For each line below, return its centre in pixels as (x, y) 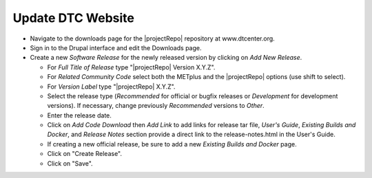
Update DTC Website (73, 18)
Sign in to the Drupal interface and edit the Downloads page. (116, 47)
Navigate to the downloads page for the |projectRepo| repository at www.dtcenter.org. (152, 38)
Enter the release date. (79, 115)
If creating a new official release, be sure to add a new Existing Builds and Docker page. (172, 144)
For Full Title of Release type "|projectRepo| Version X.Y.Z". (131, 67)
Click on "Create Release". (84, 154)
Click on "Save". (70, 163)
